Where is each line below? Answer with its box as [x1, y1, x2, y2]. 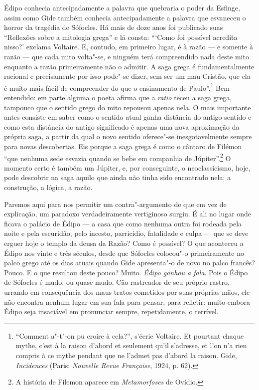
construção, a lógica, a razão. [4, 182, 93, 192]
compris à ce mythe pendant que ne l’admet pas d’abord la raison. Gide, [15, 350, 237, 360]
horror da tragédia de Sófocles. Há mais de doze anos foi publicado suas [4, 22, 223, 32]
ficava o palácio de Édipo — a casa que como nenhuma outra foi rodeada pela [4, 218, 242, 228]
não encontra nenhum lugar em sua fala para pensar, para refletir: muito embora [4, 296, 250, 307]
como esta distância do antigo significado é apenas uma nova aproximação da [4, 121, 240, 132]
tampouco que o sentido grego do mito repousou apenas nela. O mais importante [4, 102, 251, 112]
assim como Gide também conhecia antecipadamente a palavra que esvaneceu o [4, 12, 246, 22]
